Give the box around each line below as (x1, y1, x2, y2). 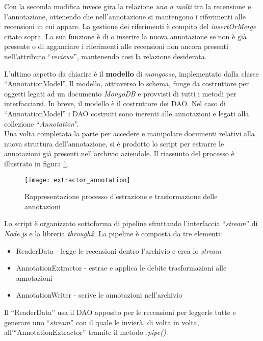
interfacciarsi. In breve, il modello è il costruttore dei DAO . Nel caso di (4, 98, 226, 109)
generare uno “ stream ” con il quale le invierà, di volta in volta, (4, 316, 199, 327)
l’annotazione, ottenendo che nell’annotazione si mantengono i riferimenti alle (4, 11, 246, 21)
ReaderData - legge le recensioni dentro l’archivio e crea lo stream (16, 245, 221, 256)
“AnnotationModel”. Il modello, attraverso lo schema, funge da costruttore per (4, 78, 249, 89)
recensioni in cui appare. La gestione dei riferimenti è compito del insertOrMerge (4, 21, 256, 32)
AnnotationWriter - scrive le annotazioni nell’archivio (16, 289, 182, 300)
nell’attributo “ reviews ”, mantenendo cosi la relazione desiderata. (4, 51, 207, 61)
